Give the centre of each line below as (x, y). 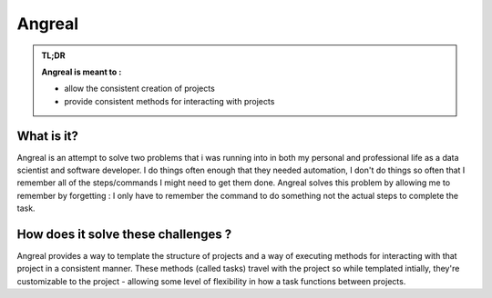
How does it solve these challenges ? (124, 234)
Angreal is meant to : (82, 72)
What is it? (48, 136)
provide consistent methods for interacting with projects (169, 101)
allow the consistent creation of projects (140, 89)
